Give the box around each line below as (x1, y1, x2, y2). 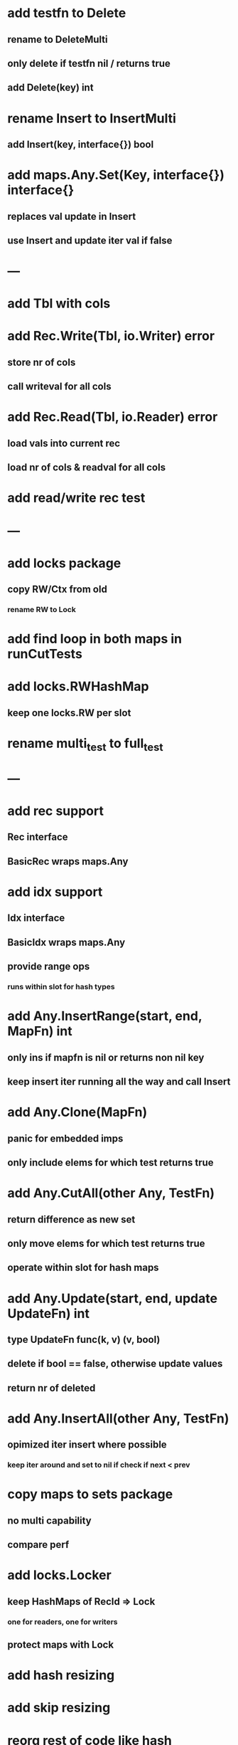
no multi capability (7, 1514, 92, 1527)
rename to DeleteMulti (7, 33, 108, 46)
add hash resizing (7, 1667, 115, 1684)
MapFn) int (7, 1023, 72, 1040)
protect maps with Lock (7, 1639, 114, 1651)
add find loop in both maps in (7, 631, 183, 647)
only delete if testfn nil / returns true (7, 57, 171, 69)
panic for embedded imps (7, 1132, 124, 1144)
